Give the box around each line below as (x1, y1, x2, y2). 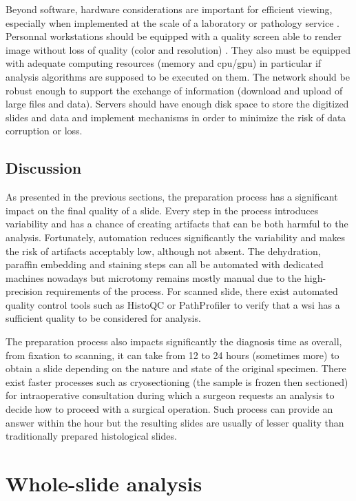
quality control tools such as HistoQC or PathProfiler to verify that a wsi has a (6, 297, 340, 311)
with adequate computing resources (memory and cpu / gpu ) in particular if (6, 56, 322, 70)
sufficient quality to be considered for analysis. (6, 311, 201, 325)
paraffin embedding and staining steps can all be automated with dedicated (6, 257, 324, 272)
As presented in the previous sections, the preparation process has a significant (6, 190, 338, 204)
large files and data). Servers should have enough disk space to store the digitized (6, 96, 349, 111)
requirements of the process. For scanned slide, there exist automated (45, 284, 338, 298)
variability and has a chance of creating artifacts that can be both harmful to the (6, 216, 348, 231)
